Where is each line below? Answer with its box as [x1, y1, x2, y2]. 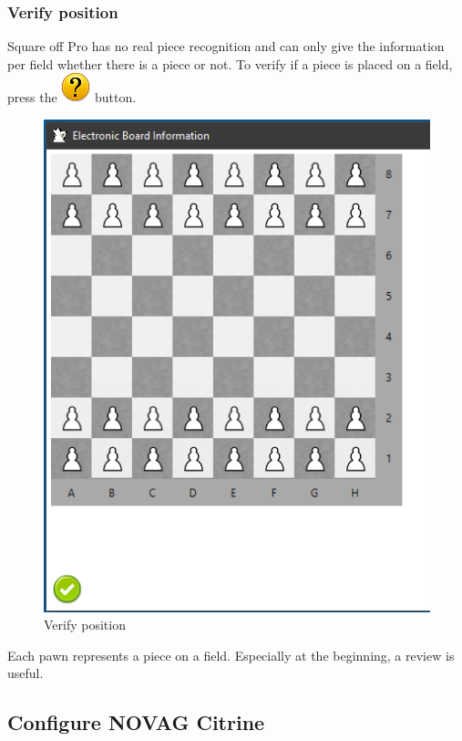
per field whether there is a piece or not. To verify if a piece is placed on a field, [7, 54, 453, 73]
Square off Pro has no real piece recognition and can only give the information [7, 37, 445, 56]
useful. [7, 663, 44, 683]
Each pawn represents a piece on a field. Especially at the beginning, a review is [7, 645, 455, 664]
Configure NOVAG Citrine [7, 708, 265, 736]
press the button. [7, 88, 137, 107]
